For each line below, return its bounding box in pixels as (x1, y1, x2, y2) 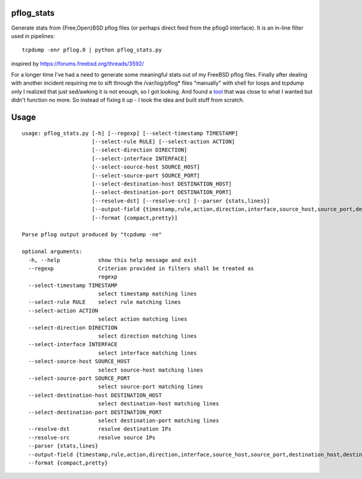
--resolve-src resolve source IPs (28, 434, 156, 441)
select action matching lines (98, 316, 188, 323)
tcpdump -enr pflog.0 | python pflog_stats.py (22, 47, 162, 54)
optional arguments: (22, 248, 83, 255)
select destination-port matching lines (98, 417, 220, 424)
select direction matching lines (98, 333, 197, 339)
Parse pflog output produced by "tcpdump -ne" (22, 231, 162, 238)
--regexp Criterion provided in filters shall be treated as (28, 265, 255, 272)
